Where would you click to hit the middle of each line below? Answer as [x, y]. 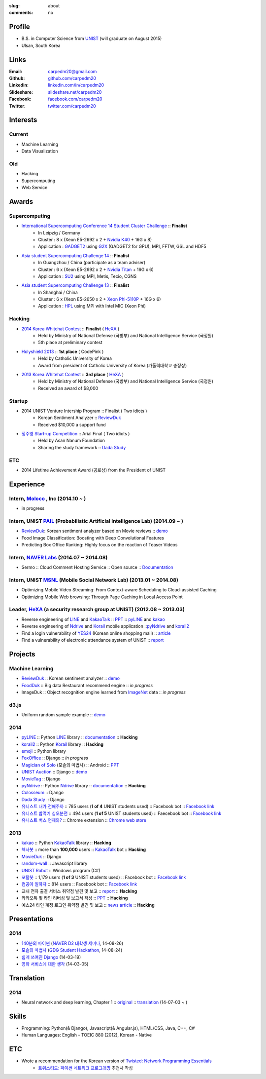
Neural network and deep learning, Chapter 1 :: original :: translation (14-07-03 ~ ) [104, 1002]
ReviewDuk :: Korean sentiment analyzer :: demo [71, 678]
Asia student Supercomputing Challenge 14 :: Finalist [75, 255]
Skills [18, 1016]
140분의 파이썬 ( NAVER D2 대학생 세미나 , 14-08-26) [72, 943]
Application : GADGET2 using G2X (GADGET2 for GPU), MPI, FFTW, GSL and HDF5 [122, 246]
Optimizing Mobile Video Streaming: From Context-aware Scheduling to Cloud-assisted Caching [119, 590]
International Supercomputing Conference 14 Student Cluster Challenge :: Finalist [104, 226]
